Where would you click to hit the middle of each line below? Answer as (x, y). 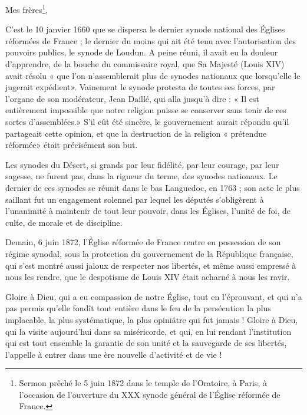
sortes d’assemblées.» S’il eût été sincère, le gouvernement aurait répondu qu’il (147, 121)
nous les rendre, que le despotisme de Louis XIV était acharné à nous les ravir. (148, 277)
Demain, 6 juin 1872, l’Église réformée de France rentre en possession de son (143, 242)
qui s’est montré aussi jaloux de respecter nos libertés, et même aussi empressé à (151, 265)
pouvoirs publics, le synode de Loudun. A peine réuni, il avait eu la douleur (142, 52)
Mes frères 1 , (27, 9)
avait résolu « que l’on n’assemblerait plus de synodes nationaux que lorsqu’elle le (153, 75)
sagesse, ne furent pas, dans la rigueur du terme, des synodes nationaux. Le (141, 176)
